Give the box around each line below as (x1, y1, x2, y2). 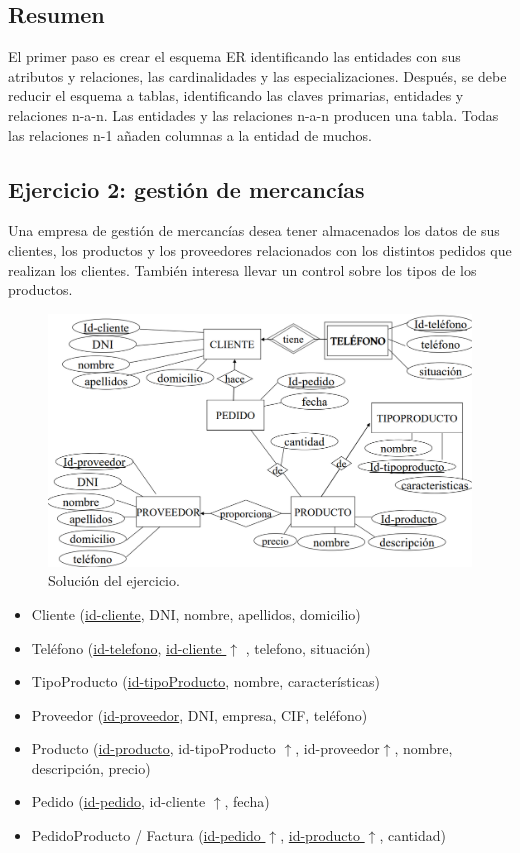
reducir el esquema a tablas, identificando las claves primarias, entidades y (8, 85, 464, 106)
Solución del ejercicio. (48, 570, 180, 591)
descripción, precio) (31, 757, 151, 778)
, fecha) (224, 791, 270, 812)
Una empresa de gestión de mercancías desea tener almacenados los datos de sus (8, 220, 500, 241)
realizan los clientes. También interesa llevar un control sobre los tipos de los (8, 259, 477, 280)
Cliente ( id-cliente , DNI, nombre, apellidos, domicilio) (31, 603, 361, 624)
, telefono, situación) (245, 637, 371, 658)
